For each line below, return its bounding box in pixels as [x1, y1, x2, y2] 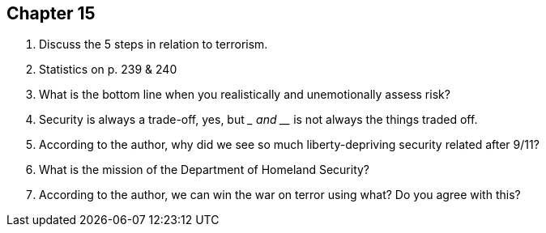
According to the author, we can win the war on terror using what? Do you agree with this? [39, 188, 521, 202]
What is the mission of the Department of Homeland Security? [39, 163, 370, 177]
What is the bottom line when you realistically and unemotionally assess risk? [39, 87, 450, 102]
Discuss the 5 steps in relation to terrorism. [39, 37, 268, 52]
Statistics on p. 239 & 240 [39, 62, 177, 77]
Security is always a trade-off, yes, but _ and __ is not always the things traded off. [39, 112, 478, 127]
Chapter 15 [6, 3, 96, 23]
